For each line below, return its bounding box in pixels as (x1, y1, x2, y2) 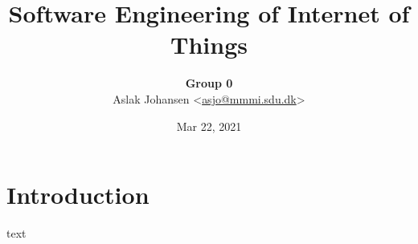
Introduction (6, 178, 150, 211)
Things (170, 28, 248, 61)
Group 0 (185, 75, 233, 91)
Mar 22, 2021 (176, 117, 242, 134)
